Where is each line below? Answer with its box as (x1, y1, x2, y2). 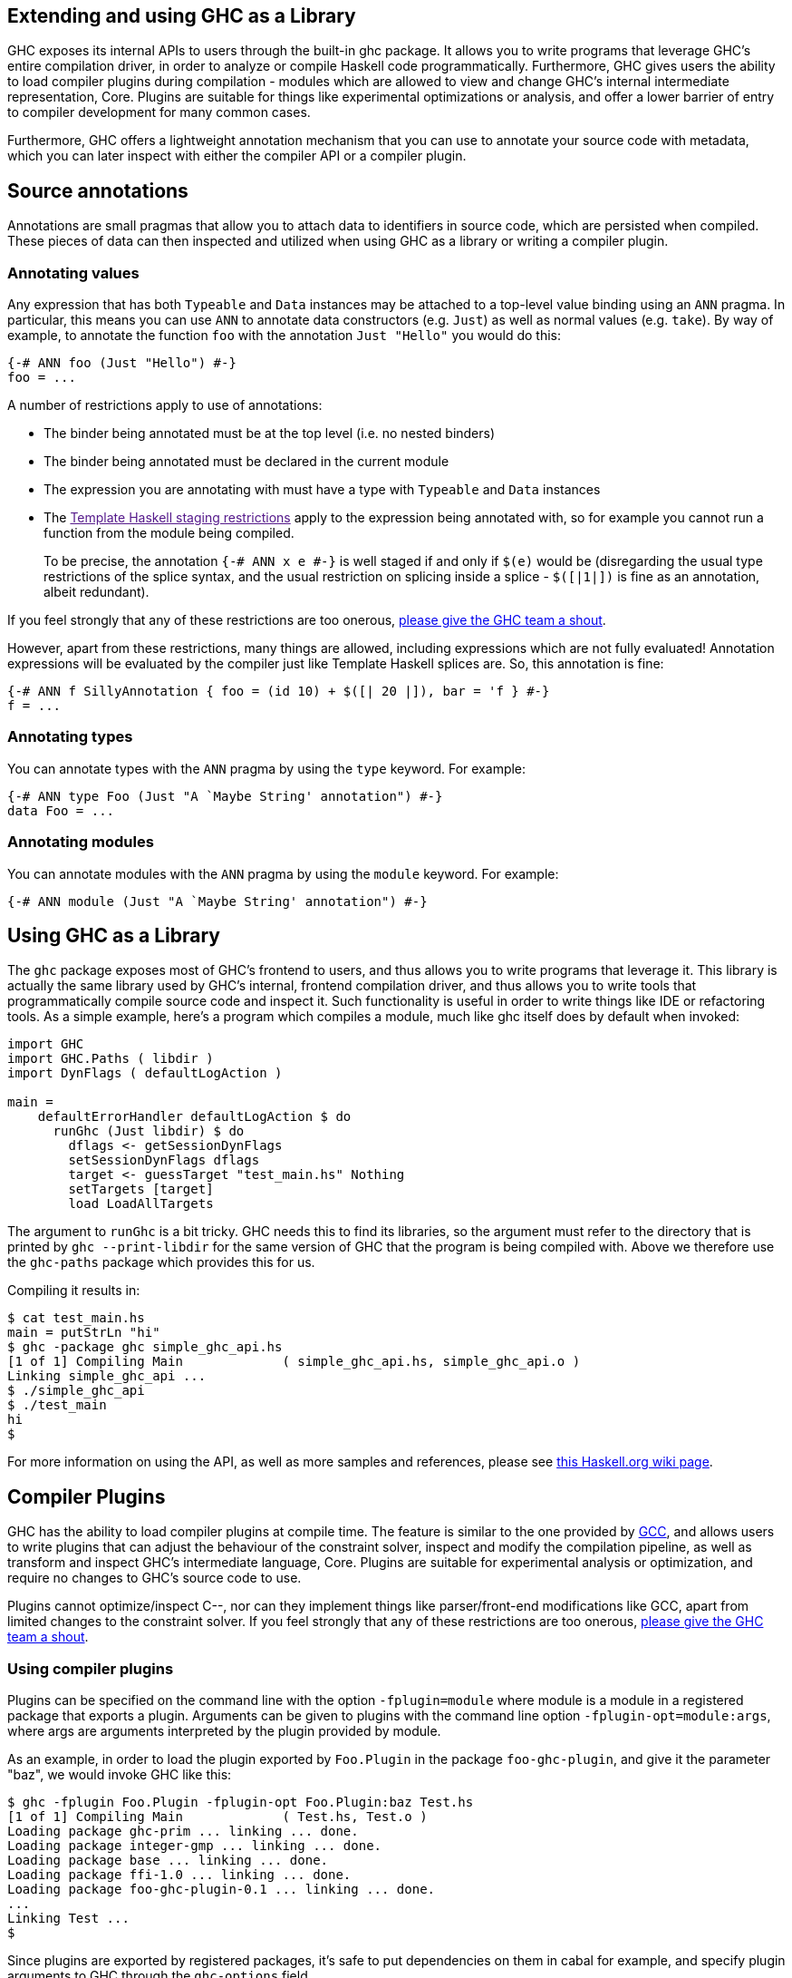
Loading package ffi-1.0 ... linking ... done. (7, 1866, 352, 1882)
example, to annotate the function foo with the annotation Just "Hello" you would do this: (7, 327, 561, 344)
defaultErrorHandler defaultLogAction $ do (37, 1109, 352, 1125)
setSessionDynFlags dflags (68, 1153, 260, 1168)
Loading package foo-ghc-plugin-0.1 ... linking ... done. (7, 1881, 436, 1896)
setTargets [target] (68, 1182, 214, 1197)
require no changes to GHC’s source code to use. (7, 1570, 302, 1586)
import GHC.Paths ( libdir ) (7, 1051, 214, 1067)
